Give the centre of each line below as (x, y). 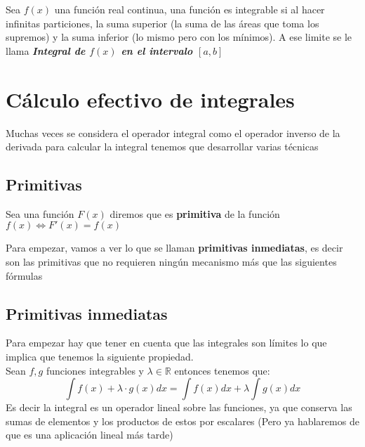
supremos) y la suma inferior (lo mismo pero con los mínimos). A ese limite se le (179, 37)
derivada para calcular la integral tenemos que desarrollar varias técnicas (162, 147)
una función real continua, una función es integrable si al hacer (190, 9)
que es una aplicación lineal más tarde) (89, 435)
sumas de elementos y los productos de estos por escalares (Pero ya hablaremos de (182, 421)
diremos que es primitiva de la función (195, 213)
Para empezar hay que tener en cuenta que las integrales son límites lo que (166, 343)
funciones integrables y (95, 370)
